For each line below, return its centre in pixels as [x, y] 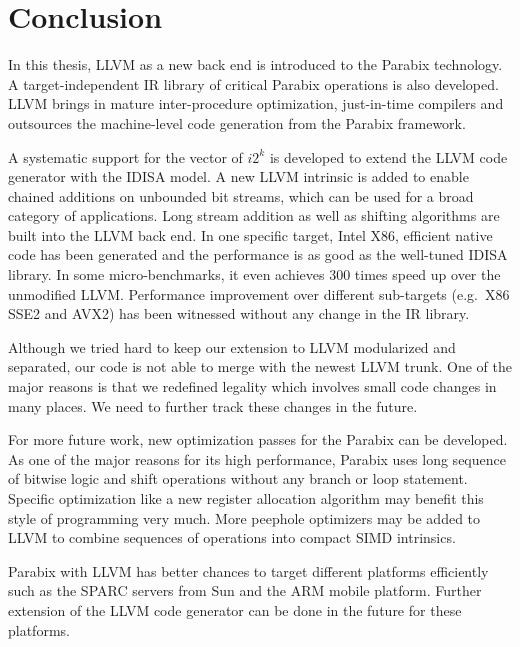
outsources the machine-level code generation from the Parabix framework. [237, 122]
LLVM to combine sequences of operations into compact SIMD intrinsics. [232, 537]
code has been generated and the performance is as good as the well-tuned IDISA [258, 254]
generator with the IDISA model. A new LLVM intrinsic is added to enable [238, 176]
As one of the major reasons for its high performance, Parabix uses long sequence [257, 458]
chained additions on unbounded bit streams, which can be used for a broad [241, 195]
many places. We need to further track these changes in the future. [213, 405]
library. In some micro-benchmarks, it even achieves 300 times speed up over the [254, 274]
